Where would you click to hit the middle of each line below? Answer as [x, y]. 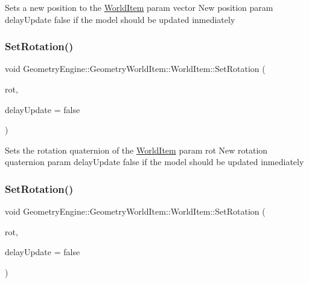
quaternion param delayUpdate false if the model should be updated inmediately [154, 162]
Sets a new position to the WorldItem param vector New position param [139, 7]
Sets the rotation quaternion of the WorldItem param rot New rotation [136, 150]
